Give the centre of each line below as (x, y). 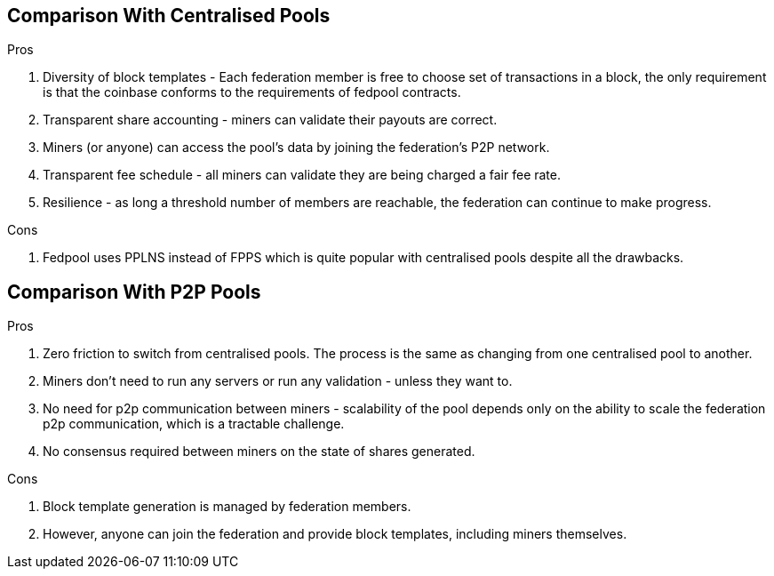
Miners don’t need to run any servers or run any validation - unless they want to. (278, 381)
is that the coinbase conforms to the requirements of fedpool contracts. (252, 92)
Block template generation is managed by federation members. (227, 507)
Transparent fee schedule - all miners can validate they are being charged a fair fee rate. (302, 175)
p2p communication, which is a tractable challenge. (194, 424)
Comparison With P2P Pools (134, 292)
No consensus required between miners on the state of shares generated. (259, 452)
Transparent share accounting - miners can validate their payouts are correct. (270, 120)
